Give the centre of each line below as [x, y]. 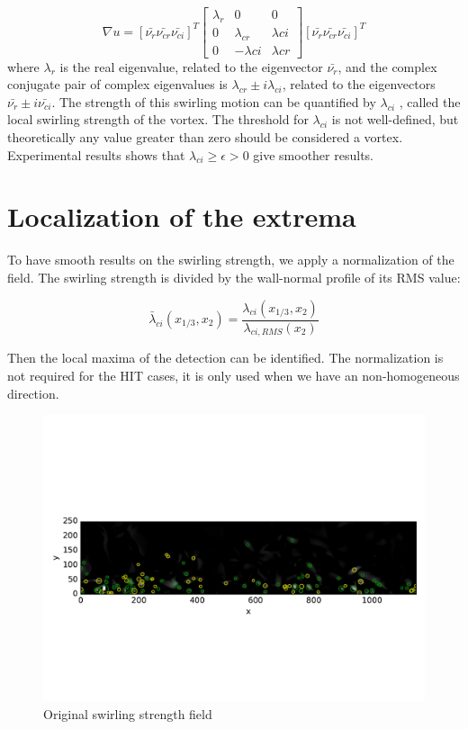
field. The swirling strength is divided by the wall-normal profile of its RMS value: [234, 277]
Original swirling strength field [128, 713]
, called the [430, 101]
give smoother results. [313, 154]
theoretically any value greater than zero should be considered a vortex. [205, 137]
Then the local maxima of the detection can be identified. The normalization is [225, 358]
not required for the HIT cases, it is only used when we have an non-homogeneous [234, 375]
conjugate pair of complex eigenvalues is [117, 84]
